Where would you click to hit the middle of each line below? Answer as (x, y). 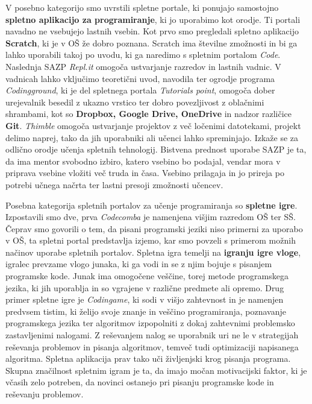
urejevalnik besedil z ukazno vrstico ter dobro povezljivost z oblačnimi (135, 102)
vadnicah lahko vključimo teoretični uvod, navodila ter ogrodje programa (140, 78)
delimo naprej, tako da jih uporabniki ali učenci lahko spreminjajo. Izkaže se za (152, 137)
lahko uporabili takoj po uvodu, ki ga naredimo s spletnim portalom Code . (143, 55)
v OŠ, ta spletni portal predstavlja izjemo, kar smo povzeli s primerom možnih (151, 240)
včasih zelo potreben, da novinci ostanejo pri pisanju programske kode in (140, 382)
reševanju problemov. (45, 394)
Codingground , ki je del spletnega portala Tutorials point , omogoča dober (140, 90)
